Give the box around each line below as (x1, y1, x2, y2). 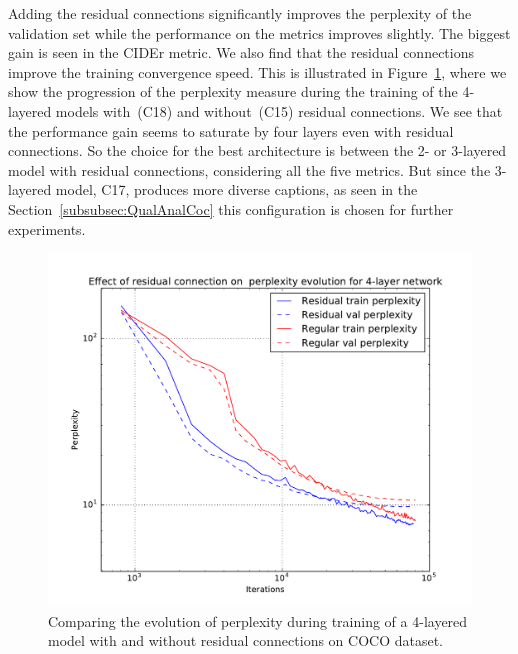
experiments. (8, 218, 86, 239)
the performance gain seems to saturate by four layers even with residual (8, 120, 454, 141)
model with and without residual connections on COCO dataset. (48, 630, 444, 651)
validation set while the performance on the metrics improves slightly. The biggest (8, 22, 511, 43)
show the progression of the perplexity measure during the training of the (8, 81, 458, 102)
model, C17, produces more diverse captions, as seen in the (55, 179, 418, 200)
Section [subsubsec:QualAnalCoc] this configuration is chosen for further (8, 198, 454, 219)
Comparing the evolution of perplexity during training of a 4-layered (48, 610, 468, 631)
